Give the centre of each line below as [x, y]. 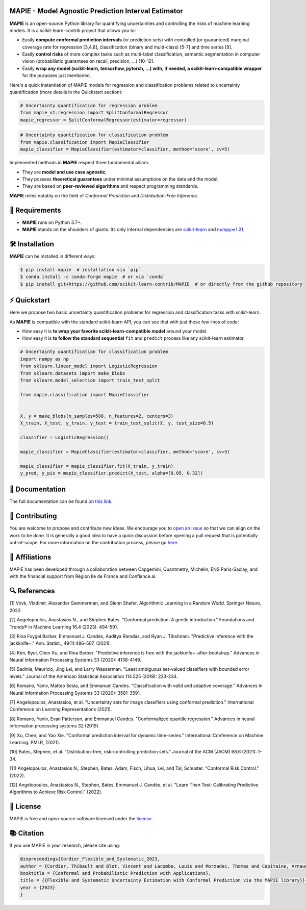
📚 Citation [27, 833]
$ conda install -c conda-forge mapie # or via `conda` [93, 277]
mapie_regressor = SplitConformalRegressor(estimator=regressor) [104, 120]
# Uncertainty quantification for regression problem [89, 106]
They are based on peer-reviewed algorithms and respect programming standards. [110, 186]
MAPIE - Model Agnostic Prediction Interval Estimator [96, 11]
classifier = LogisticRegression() [65, 438]
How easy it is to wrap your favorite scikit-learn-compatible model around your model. [115, 331]
